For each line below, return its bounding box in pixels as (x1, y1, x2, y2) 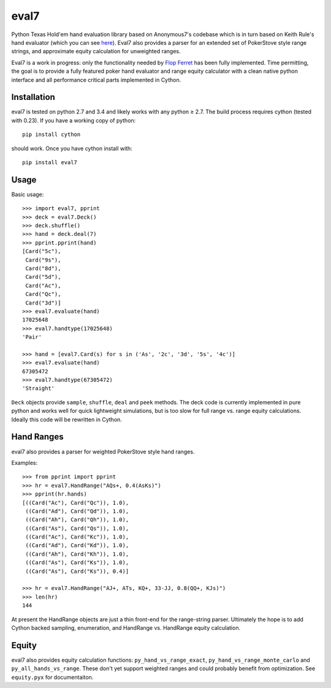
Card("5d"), (25, 273, 61, 281)
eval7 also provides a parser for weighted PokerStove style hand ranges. (11, 448, 195, 455)
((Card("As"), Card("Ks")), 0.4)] (25, 567, 129, 575)
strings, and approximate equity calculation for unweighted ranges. (11, 48, 181, 55)
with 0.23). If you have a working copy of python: (11, 116, 136, 124)
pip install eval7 (22, 159, 78, 165)
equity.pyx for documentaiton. (11, 673, 94, 681)
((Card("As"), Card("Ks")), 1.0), (25, 559, 129, 566)
